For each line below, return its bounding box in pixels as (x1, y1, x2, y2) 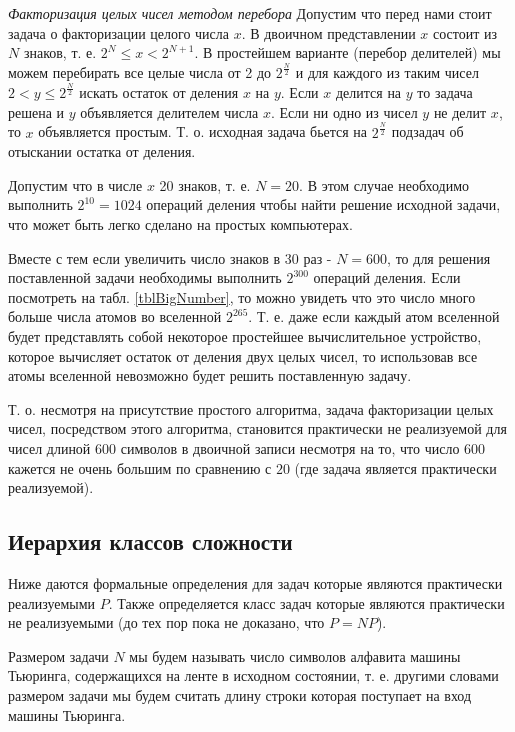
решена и (8, 101, 65, 122)
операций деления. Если (313, 267, 461, 288)
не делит (433, 101, 487, 122)
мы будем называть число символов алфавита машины (129, 645, 461, 666)
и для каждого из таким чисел (295, 62, 479, 83)
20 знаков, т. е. (159, 174, 251, 195)
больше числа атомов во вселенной (8, 306, 222, 327)
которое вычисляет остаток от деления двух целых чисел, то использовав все (8, 345, 478, 366)
